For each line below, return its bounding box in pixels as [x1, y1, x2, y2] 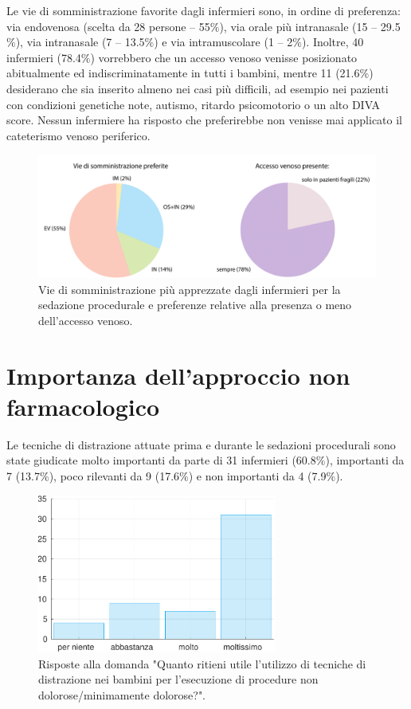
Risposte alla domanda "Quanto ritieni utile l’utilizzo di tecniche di [38, 655, 366, 672]
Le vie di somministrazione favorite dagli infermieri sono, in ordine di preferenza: [6, 2, 401, 18]
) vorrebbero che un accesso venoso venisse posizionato [90, 49, 358, 65]
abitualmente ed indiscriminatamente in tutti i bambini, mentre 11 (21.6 [6, 65, 360, 81]
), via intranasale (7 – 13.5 [15, 33, 145, 50]
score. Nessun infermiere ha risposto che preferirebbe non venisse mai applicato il [6, 112, 403, 128]
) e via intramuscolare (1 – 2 [154, 33, 293, 50]
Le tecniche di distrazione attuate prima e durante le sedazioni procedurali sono [6, 436, 396, 452]
